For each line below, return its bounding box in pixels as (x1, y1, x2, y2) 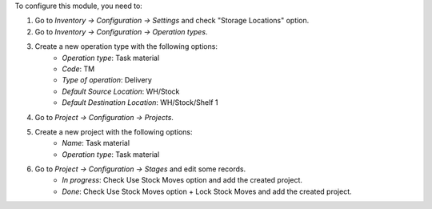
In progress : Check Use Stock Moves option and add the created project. (62, 175, 303, 185)
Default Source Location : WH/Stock (62, 86, 180, 96)
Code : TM (62, 64, 95, 74)
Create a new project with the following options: (34, 127, 193, 136)
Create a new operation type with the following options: (34, 42, 218, 51)
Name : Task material (62, 139, 130, 148)
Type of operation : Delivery (62, 75, 152, 85)
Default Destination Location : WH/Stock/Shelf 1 (62, 98, 218, 107)
